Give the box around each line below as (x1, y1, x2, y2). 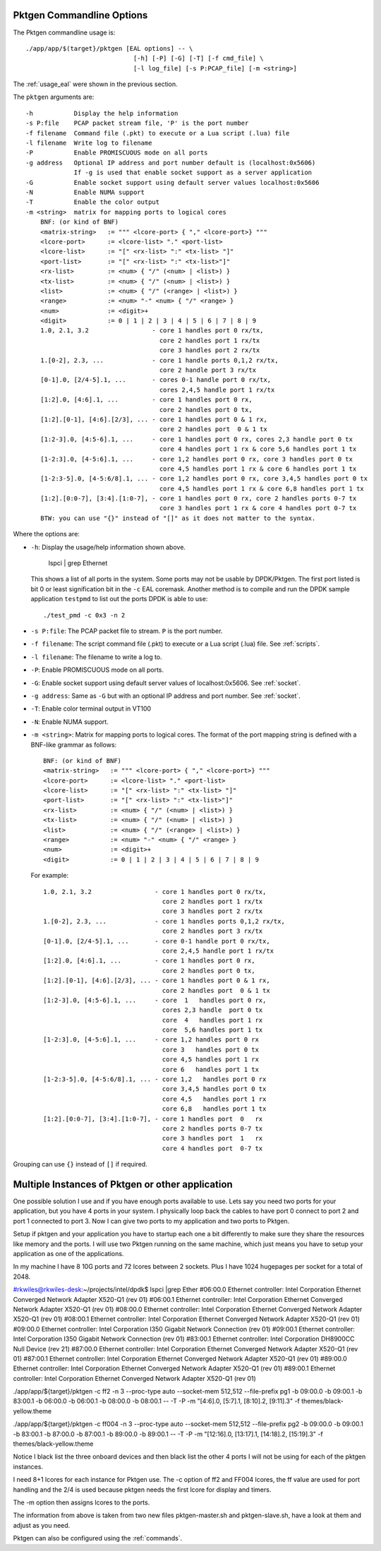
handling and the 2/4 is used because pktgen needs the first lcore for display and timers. (13, 1485, 272, 1494)
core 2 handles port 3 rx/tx (162, 927, 263, 935)
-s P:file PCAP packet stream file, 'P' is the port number (25, 119, 249, 127)
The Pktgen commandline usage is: (13, 28, 116, 37)
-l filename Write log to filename (25, 139, 152, 147)
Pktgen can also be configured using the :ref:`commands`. (13, 1534, 183, 1543)
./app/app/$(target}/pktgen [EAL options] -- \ (25, 44, 193, 52)
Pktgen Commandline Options (13, 9, 148, 21)
